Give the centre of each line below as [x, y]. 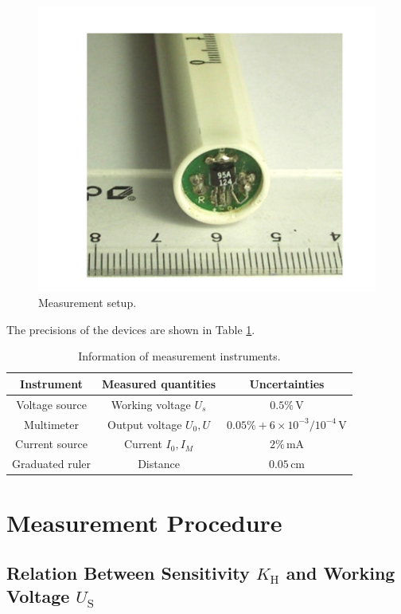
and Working [341, 573]
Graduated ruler [52, 464]
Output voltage [145, 424]
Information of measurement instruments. [179, 356]
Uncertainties [287, 383]
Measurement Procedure [144, 522]
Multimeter [51, 424]
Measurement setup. [88, 303]
